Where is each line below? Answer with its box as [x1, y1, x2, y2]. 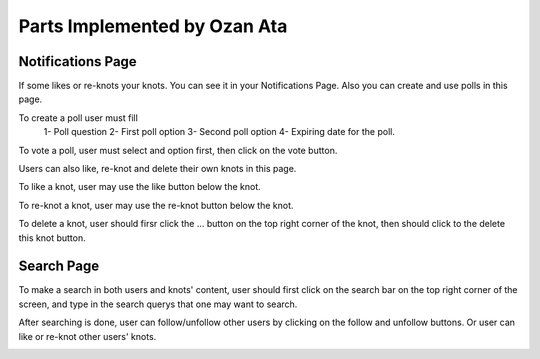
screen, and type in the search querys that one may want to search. [18, 298, 298, 310]
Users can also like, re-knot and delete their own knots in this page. [18, 163, 297, 175]
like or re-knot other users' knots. [18, 330, 157, 342]
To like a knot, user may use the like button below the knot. [18, 181, 262, 193]
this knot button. [18, 231, 87, 244]
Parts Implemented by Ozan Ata [18, 15, 288, 37]
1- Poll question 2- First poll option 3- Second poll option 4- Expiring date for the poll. [43, 126, 395, 138]
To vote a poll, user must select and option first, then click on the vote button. [18, 144, 338, 156]
